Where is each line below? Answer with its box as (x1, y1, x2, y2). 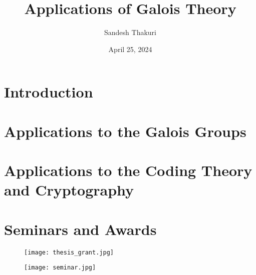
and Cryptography (4, 179, 134, 200)
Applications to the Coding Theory (4, 160, 252, 180)
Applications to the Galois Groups (4, 120, 246, 141)
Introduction (4, 81, 93, 102)
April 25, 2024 (108, 43, 152, 54)
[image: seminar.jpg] (24, 264, 96, 271)
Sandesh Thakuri (104, 27, 156, 37)
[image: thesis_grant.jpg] (24, 248, 114, 256)
